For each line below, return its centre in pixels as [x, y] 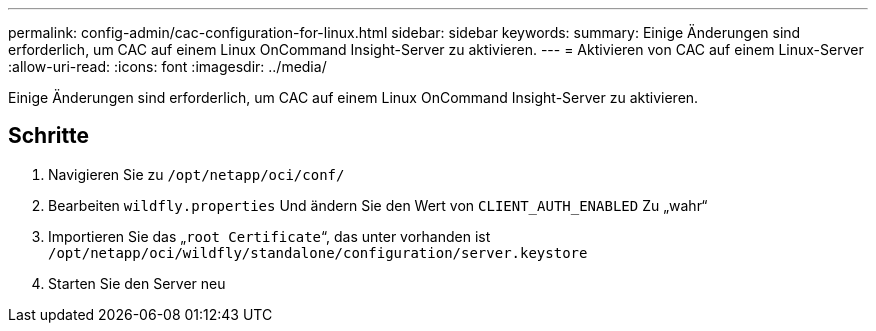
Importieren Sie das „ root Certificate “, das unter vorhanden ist [269, 236]
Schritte [48, 136]
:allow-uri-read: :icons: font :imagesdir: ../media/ [167, 66]
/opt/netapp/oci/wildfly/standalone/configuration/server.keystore [318, 252]
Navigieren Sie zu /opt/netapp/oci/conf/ [196, 174]
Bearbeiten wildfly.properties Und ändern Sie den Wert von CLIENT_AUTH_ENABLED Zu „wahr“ [378, 205]
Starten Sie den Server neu [137, 283]
